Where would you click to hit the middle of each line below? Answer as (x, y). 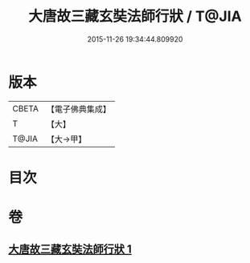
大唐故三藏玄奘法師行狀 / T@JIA (135, 16)
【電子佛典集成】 (78, 109)
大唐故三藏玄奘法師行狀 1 (70, 249)
